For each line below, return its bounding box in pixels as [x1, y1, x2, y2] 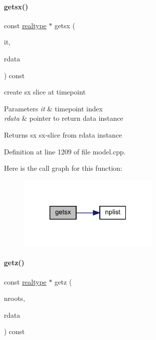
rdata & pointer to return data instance [4, 113, 123, 123]
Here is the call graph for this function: [4, 163, 122, 173]
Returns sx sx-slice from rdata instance [4, 129, 122, 140]
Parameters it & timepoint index [4, 103, 103, 113]
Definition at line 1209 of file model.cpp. [4, 146, 126, 156]
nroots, [4, 293, 25, 303]
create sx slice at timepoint [4, 87, 86, 97]
